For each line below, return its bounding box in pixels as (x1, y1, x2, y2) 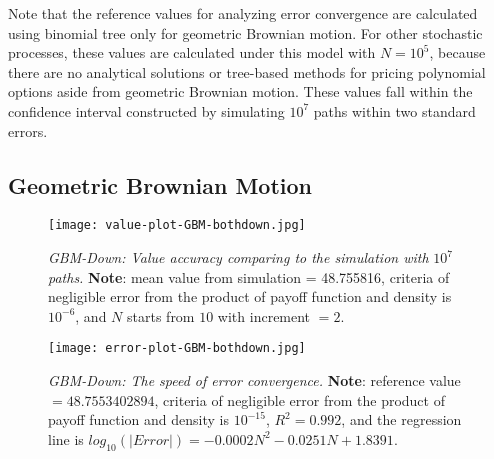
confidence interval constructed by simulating (8, 100, 285, 121)
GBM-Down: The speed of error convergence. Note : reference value (48, 370, 461, 391)
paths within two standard (313, 100, 476, 121)
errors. (8, 120, 48, 141)
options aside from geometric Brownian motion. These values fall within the (8, 81, 473, 102)
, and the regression (341, 409, 462, 430)
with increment (217, 305, 311, 326)
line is (48, 428, 84, 449)
